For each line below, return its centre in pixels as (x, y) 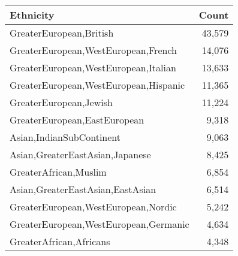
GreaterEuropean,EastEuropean (77, 120)
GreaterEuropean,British (62, 33)
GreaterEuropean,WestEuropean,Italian (93, 67)
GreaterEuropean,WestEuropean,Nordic (93, 207)
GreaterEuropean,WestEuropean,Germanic (100, 224)
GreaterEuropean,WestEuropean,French (93, 50)
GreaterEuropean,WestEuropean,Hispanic (97, 85)
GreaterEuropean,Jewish (61, 102)
